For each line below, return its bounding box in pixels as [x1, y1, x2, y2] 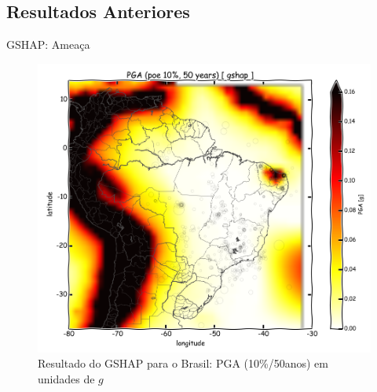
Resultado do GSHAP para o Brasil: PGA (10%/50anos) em [38, 355, 328, 372]
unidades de [38, 371, 95, 387]
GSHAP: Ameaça [6, 36, 90, 53]
